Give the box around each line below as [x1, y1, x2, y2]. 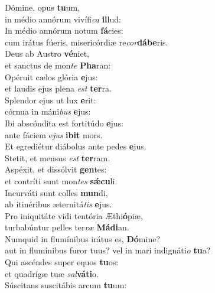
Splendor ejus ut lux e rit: [5, 93, 96, 106]
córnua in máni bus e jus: [5, 105, 91, 118]
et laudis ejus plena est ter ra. [5, 82, 112, 95]
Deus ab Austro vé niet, [5, 47, 89, 60]
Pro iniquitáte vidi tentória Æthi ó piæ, [5, 209, 143, 222]
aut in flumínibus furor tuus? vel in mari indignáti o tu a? [5, 244, 211, 256]
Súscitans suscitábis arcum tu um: [5, 279, 127, 291]
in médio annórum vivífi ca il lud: [5, 12, 121, 25]
